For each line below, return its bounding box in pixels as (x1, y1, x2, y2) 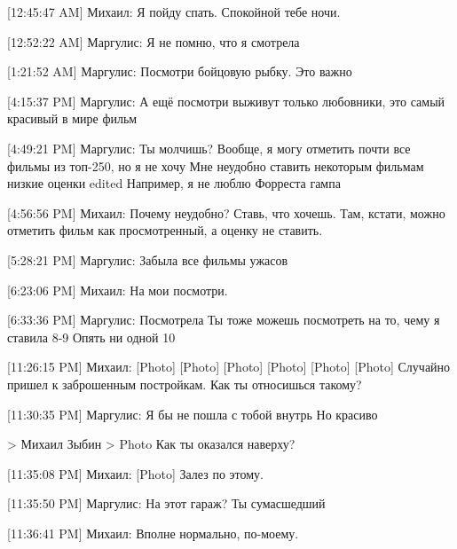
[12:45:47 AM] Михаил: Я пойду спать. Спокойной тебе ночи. (7, 3, 341, 20)
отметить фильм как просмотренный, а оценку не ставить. (7, 221, 323, 239)
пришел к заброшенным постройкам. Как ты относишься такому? (7, 374, 362, 393)
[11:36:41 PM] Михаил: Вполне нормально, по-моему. (7, 523, 299, 542)
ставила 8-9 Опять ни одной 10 (7, 327, 176, 346)
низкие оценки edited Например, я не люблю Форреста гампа (7, 174, 341, 192)
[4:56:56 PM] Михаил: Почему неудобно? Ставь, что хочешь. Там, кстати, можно (7, 203, 445, 222)
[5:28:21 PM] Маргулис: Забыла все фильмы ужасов (7, 250, 288, 269)
